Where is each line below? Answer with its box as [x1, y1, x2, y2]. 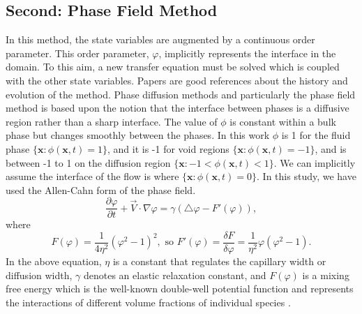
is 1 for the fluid [281, 128, 351, 142]
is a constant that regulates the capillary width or [112, 254, 326, 269]
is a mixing [302, 267, 349, 282]
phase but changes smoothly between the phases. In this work [6, 128, 270, 142]
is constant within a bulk [229, 114, 336, 128]
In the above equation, [6, 254, 102, 269]
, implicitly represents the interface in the [158, 45, 336, 60]
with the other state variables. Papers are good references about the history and [6, 73, 348, 87]
